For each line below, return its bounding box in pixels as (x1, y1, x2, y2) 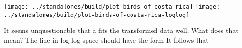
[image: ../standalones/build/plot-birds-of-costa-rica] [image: (4, 3, 220, 10)
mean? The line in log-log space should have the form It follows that (4, 34, 209, 45)
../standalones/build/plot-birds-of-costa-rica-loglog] (4, 11, 190, 18)
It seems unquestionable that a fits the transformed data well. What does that (4, 25, 239, 35)
